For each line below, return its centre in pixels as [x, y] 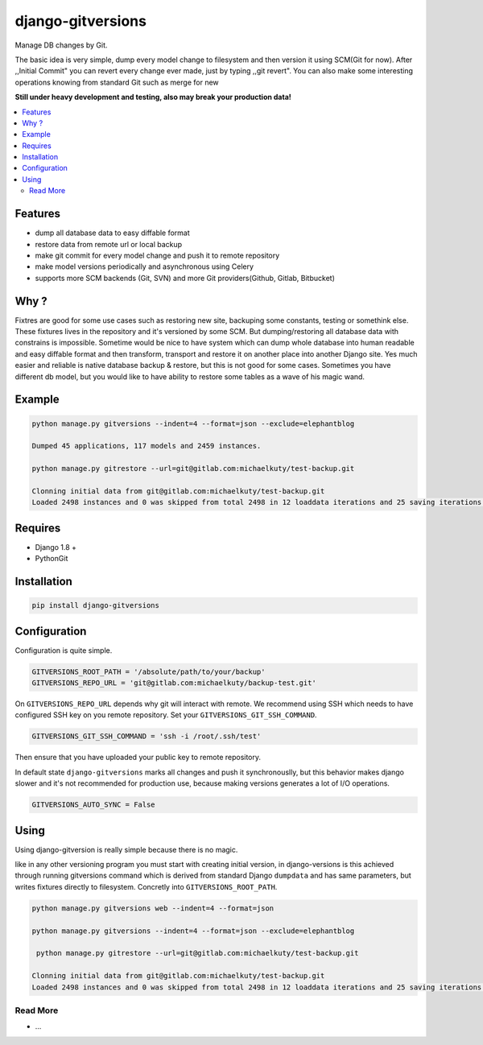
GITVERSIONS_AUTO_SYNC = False [94, 805]
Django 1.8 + [56, 547]
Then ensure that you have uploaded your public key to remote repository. [138, 758]
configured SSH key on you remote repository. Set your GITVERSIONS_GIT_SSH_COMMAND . [166, 715]
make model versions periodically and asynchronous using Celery [144, 266]
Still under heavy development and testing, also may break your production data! [153, 97]
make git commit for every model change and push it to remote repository [157, 255]
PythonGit [52, 559]
